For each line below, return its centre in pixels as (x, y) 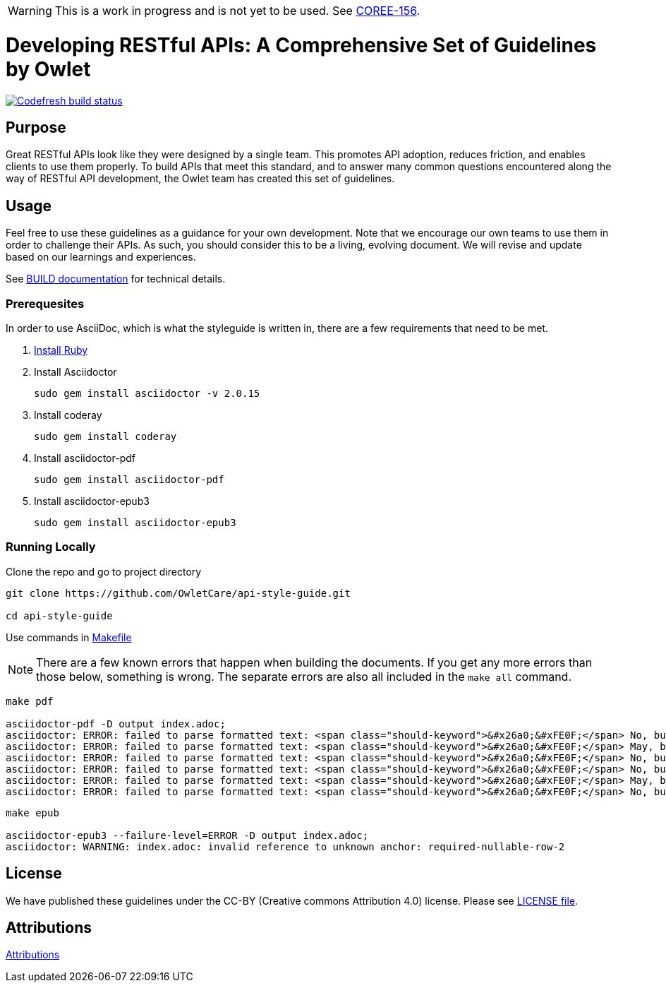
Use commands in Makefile (69, 637)
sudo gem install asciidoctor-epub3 (135, 522)
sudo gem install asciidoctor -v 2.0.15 (147, 393)
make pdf (30, 701)
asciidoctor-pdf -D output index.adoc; (116, 724)
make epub (32, 813)
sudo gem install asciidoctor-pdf (129, 479)
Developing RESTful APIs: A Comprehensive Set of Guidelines (301, 45)
